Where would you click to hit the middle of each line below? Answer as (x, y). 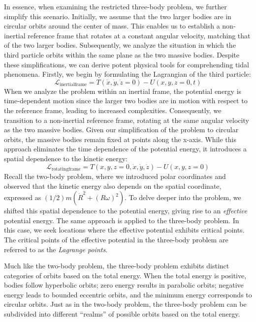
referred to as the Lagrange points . (56, 249)
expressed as (23, 197)
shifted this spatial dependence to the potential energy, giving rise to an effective (126, 211)
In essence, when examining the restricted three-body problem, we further (115, 6)
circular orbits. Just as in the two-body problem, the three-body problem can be (125, 304)
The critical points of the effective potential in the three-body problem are (116, 239)
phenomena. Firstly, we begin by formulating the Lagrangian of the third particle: (128, 74)
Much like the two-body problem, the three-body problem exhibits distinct (117, 266)
